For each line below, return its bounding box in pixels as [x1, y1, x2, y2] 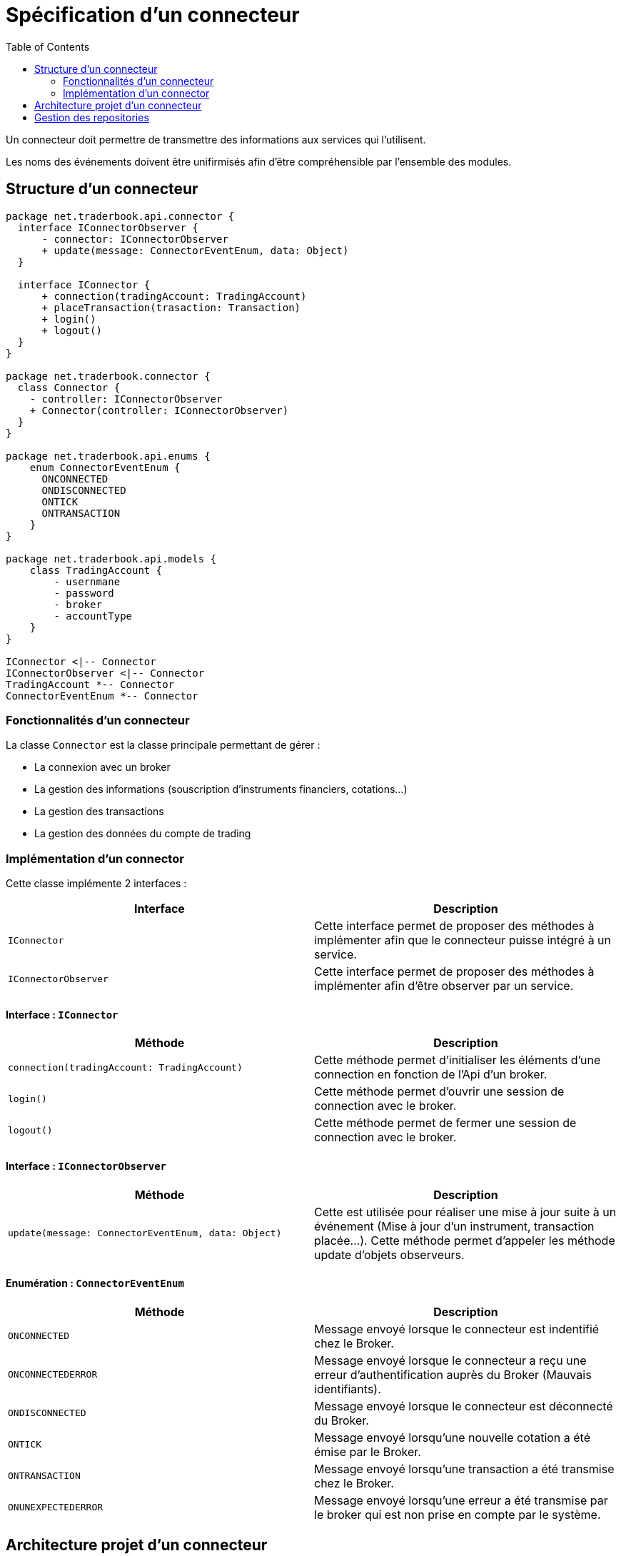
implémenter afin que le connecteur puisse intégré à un [314, 933, 612, 948]
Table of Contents [6, 40, 90, 53]
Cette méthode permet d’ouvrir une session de [314, 1084, 565, 1099]
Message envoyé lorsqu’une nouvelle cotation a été [314, 1430, 591, 1445]
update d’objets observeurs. [314, 1247, 465, 1262]
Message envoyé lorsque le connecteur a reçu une [314, 1353, 587, 1368]
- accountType [54, 610, 133, 622]
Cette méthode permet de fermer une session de [314, 1116, 577, 1131]
